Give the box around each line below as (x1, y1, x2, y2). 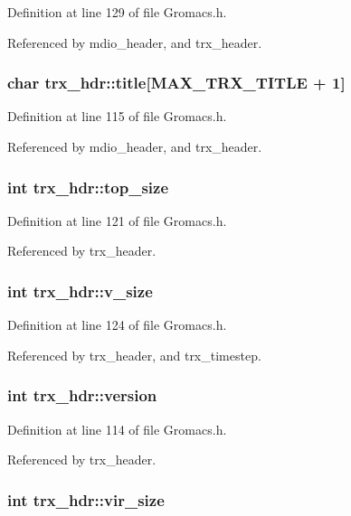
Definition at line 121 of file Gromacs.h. (7, 211, 227, 230)
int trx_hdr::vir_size (7, 488, 165, 511)
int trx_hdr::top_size (7, 175, 169, 198)
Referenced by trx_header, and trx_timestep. (7, 345, 261, 364)
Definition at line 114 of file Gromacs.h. (7, 419, 227, 438)
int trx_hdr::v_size (7, 279, 153, 302)
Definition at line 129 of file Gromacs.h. (7, 3, 227, 21)
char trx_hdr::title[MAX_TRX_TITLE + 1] (7, 71, 346, 94)
